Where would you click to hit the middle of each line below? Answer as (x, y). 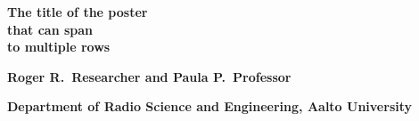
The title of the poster (78, 12)
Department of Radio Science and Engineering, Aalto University (210, 106)
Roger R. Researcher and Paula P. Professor (149, 76)
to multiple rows (59, 47)
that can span (50, 29)
